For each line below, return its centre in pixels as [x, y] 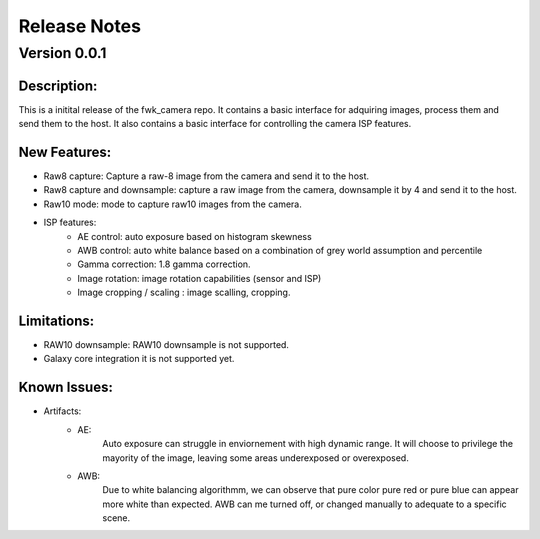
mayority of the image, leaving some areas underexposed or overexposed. [255, 457]
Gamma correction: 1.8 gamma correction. [164, 264]
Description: [58, 85]
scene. [116, 518]
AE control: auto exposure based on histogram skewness [194, 236]
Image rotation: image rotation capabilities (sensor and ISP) [199, 278]
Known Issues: [66, 387]
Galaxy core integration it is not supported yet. [139, 359]
